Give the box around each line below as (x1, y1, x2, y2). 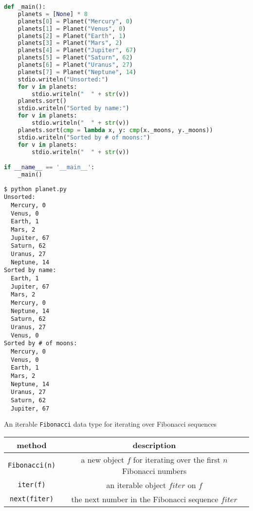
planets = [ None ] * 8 (18, 10, 88, 18)
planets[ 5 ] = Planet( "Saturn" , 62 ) (18, 54, 133, 61)
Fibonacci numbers (122, 465, 187, 476)
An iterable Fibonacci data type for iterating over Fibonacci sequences (4, 419, 217, 429)
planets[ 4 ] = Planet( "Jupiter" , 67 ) (18, 47, 137, 54)
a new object (81, 453, 125, 465)
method (17, 439, 47, 451)
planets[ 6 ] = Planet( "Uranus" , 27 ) (18, 61, 133, 68)
